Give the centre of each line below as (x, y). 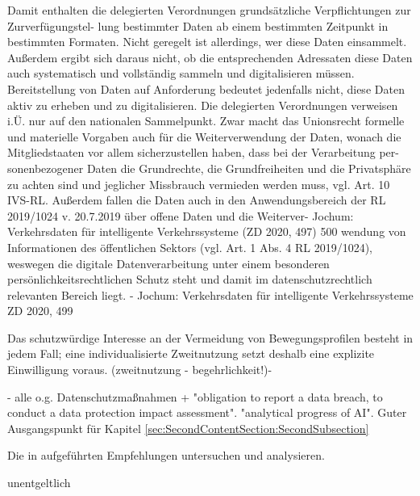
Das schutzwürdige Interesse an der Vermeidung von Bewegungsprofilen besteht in (210, 337)
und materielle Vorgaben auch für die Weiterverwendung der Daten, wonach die (204, 136)
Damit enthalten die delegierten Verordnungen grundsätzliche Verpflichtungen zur (209, 10)
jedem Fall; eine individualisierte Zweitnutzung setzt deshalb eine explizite (191, 353)
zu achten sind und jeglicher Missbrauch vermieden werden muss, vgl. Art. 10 (199, 184)
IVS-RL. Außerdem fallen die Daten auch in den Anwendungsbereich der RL (197, 200)
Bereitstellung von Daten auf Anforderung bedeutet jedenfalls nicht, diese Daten (206, 88)
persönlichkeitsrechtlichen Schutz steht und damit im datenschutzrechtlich (190, 279)
